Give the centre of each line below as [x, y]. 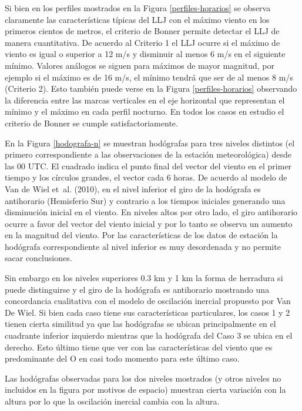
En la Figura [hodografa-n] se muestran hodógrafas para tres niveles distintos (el [150, 143]
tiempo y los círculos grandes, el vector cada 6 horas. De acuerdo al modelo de [146, 177]
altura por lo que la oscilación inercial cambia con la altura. [112, 401]
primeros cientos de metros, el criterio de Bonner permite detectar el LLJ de [142, 31]
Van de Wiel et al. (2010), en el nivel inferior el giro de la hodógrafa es [133, 188]
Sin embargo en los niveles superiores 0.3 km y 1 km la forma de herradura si [144, 278]
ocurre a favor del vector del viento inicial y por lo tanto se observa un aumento [149, 223]
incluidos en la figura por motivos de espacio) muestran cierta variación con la [145, 390]
